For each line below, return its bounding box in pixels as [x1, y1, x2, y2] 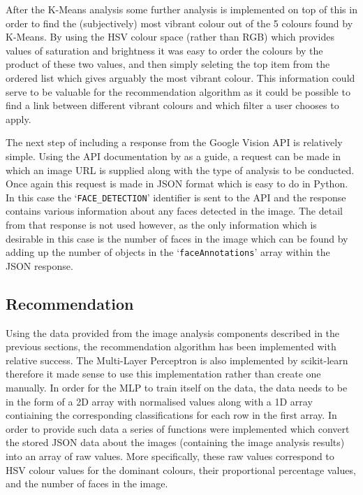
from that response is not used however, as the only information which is [6, 217, 317, 231]
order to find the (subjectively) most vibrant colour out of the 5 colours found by [6, 15, 353, 30]
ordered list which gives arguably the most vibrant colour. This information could [6, 70, 355, 85]
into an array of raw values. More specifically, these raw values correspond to [6, 448, 334, 463]
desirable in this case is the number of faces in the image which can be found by [6, 231, 348, 245]
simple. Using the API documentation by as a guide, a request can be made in [6, 148, 341, 163]
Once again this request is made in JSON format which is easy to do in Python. [6, 176, 348, 191]
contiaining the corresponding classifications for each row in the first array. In [6, 408, 337, 422]
